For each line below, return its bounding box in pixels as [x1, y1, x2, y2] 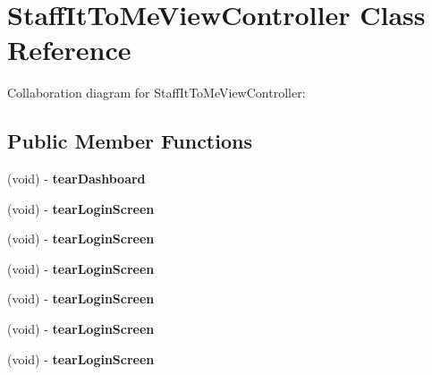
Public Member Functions [7, 127, 252, 155]
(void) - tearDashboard [7, 169, 146, 188]
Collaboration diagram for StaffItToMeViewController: [7, 83, 306, 102]
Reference [7, 31, 131, 68]
